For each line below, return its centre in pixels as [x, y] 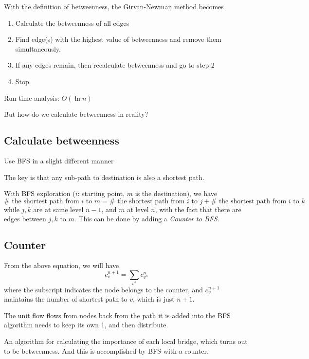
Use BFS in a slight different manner [59, 160]
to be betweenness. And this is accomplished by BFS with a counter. [106, 350]
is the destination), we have [176, 193]
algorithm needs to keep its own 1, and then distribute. [86, 325]
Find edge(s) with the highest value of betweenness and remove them [118, 39]
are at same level [58, 209]
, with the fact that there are [198, 209]
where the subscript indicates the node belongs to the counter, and [104, 289]
